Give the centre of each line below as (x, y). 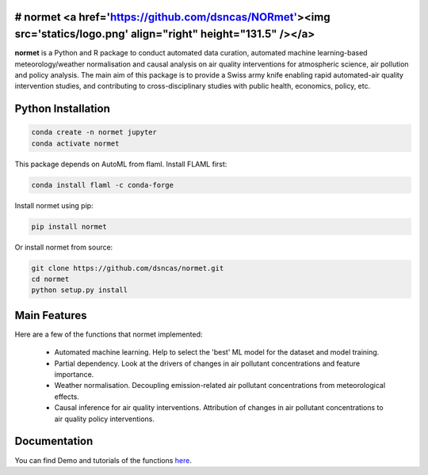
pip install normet (69, 226)
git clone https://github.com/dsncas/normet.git (128, 268)
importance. (74, 374)
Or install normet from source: (64, 247)
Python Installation (62, 109)
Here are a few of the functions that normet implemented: (109, 334)
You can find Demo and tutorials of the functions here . (103, 460)
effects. (67, 397)
